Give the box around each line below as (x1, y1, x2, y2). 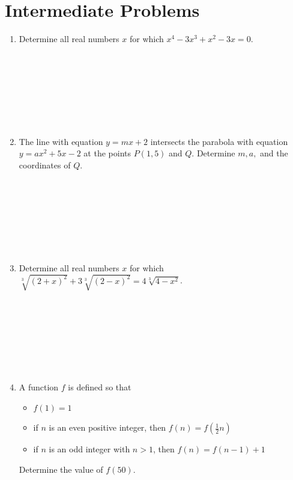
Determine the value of (19, 463, 103, 475)
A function (19, 381, 59, 393)
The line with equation (19, 135, 103, 147)
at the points (83, 147, 131, 159)
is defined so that (68, 381, 131, 393)
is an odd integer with (49, 443, 130, 455)
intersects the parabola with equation (150, 135, 288, 147)
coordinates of (19, 159, 71, 171)
